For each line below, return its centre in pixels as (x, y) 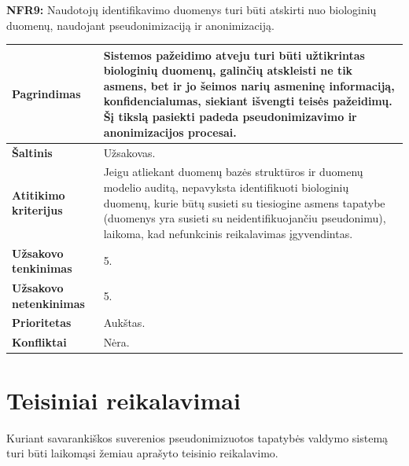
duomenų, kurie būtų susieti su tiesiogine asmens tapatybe (244, 202)
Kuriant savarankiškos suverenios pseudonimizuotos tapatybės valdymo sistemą (197, 437)
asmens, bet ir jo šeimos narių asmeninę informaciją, (249, 85)
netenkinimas (48, 303)
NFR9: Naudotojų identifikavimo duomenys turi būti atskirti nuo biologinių (192, 9)
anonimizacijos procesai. (170, 132)
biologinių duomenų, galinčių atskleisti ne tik (228, 70)
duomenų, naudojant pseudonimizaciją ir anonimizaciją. (140, 25)
